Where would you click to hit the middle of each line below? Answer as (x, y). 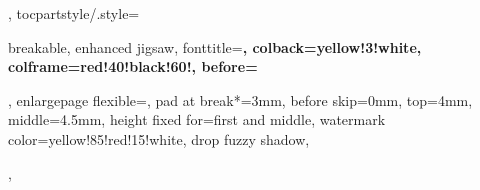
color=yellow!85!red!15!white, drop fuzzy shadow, (159, 138)
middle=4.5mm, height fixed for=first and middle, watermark (197, 119)
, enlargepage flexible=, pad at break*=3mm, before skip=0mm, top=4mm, (240, 99)
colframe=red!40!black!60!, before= (133, 66)
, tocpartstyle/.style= (74, 13)
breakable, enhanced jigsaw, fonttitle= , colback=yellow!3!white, (215, 46)
